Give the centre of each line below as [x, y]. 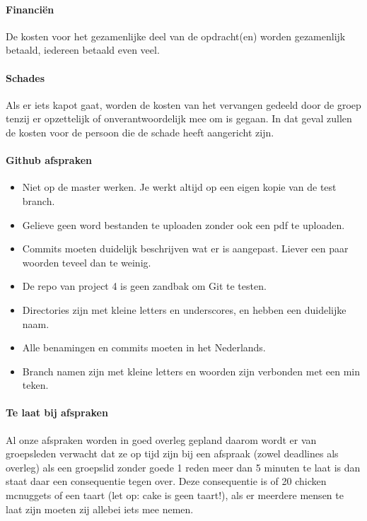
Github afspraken [49, 160]
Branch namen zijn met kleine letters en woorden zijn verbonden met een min [191, 371]
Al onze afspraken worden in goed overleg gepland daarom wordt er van [161, 439]
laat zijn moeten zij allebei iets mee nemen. [100, 509]
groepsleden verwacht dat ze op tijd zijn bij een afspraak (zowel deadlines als [172, 453]
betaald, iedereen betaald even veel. [83, 50]
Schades [25, 77]
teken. [35, 385]
